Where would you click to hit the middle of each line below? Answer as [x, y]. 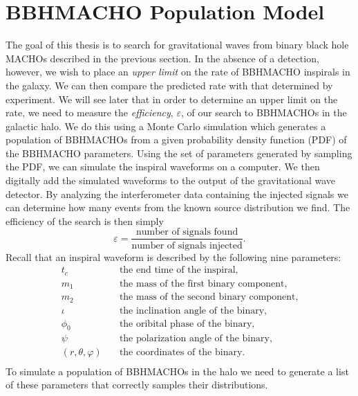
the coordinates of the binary [181, 353]
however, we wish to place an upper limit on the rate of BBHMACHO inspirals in [178, 72]
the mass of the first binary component [202, 283]
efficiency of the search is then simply [85, 220]
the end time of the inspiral [177, 270]
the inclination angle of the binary [192, 310]
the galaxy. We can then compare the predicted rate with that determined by [169, 85]
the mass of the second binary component [207, 297]
